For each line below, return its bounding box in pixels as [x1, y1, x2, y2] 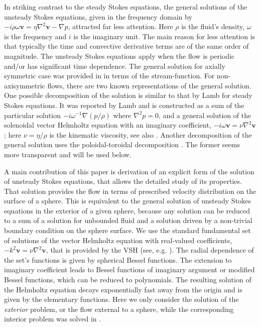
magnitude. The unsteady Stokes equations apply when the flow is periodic [4, 50, 235, 61]
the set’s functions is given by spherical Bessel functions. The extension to [4, 254, 232, 265]
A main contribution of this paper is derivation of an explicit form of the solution [4, 166, 254, 176]
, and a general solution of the [159, 110, 251, 120]
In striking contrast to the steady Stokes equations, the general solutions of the [4, 2, 247, 12]
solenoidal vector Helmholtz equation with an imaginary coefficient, [4, 120, 211, 130]
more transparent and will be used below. [4, 149, 132, 159]
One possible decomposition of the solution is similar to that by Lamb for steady [4, 90, 252, 100]
